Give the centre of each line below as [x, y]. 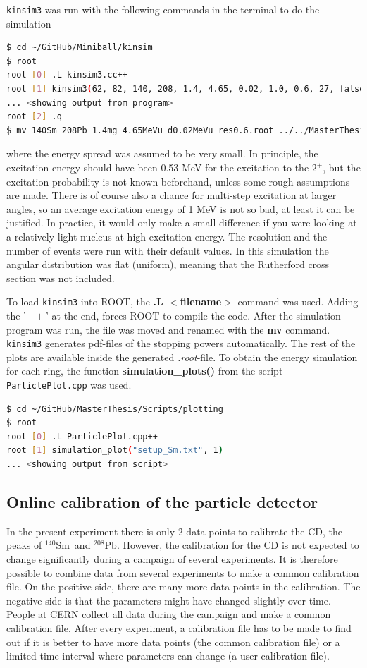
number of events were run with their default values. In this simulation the [168, 250]
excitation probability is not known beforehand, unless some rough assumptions [178, 181]
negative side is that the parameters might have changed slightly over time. [169, 600]
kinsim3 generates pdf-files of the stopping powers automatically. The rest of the [181, 343]
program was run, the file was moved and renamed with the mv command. [168, 329]
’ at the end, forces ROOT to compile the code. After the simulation [193, 315]
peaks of [24, 545]
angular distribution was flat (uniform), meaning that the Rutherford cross [168, 264]
